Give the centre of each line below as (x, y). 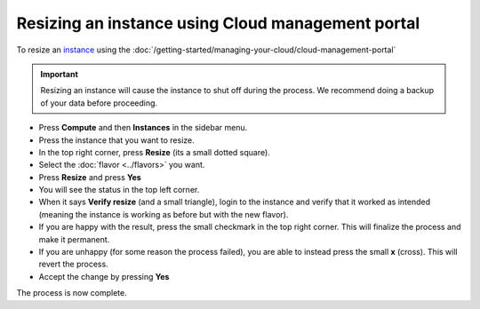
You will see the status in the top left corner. (119, 190)
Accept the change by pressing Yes (104, 276)
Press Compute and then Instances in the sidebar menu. (143, 128)
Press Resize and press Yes (90, 177)
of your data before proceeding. (99, 103)
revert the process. (73, 264)
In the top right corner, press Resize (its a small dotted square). (154, 152)
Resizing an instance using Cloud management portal (218, 23)
